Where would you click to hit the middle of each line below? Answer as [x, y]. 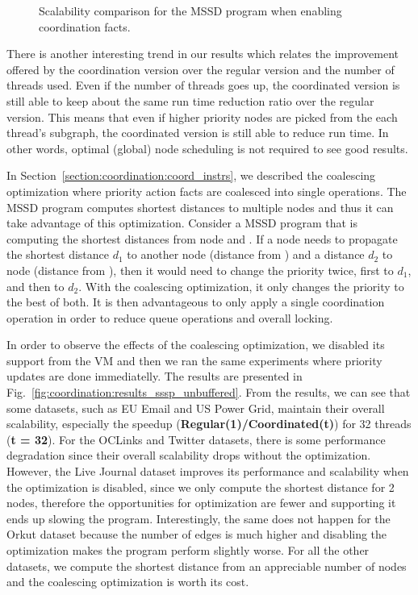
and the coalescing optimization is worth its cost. [128, 582]
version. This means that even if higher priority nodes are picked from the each [202, 117]
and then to [36, 286]
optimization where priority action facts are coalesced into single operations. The [207, 191]
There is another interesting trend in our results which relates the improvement [203, 54]
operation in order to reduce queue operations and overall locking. [170, 317]
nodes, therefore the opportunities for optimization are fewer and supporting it [201, 503]
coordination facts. [85, 26]
